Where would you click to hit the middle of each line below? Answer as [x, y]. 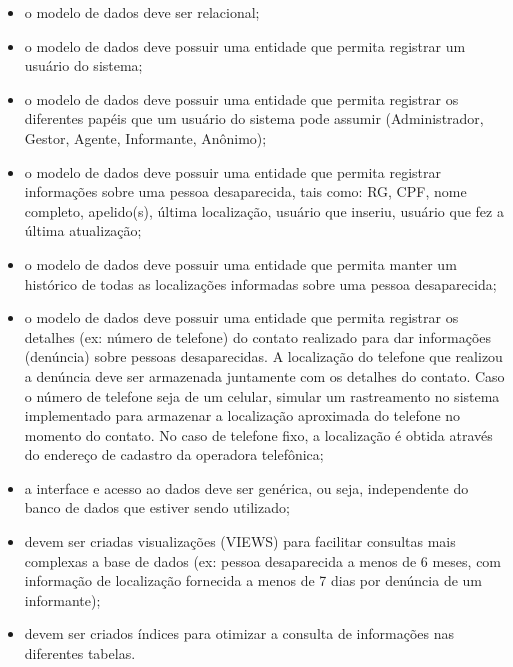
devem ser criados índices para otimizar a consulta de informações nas [239, 633]
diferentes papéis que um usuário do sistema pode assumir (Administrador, [254, 118]
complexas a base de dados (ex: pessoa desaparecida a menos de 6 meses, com [263, 560]
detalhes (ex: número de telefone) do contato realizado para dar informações [258, 336]
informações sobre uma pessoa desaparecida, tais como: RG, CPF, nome [245, 191]
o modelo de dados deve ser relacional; [142, 12]
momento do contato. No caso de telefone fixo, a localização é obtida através [258, 434]
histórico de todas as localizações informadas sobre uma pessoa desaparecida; [260, 283]
